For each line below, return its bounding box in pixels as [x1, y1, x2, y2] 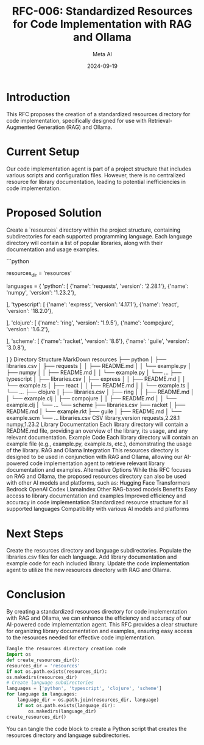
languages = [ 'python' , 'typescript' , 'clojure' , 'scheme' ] [6, 686, 163, 692]
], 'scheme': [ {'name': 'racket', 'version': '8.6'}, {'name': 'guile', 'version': [6, 337, 189, 345]
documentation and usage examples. [6, 246, 99, 253]
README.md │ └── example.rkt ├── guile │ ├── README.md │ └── [6, 408, 182, 415]
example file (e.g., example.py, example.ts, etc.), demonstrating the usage [6, 440, 192, 447]
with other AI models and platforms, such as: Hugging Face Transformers [6, 479, 191, 486]
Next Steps [6, 527, 64, 540]
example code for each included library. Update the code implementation [6, 560, 190, 567]
